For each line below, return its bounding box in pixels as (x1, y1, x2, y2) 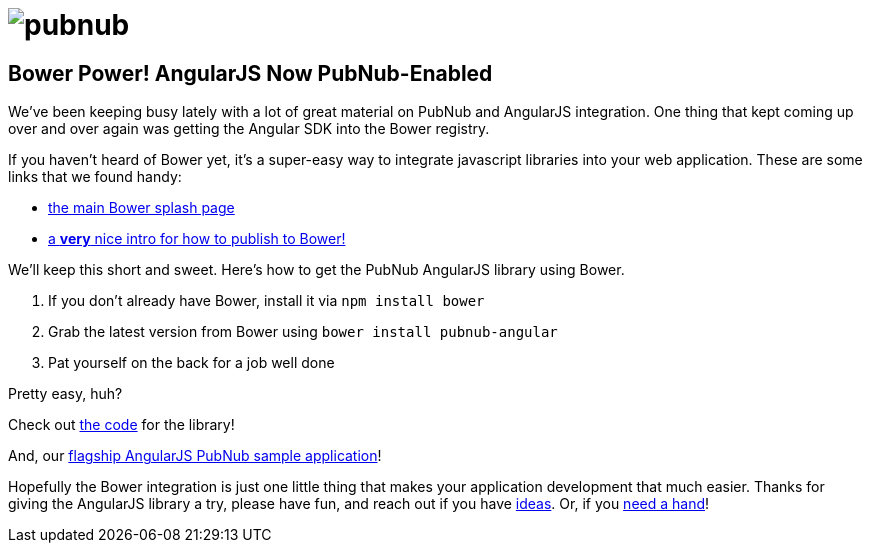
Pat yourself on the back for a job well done (48, 354, 335, 372)
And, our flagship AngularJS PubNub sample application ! (8, 447, 382, 465)
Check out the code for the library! (8, 416, 235, 434)
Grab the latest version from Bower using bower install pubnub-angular (48, 323, 558, 341)
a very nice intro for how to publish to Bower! (48, 230, 346, 248)
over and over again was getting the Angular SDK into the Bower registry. (8, 120, 490, 138)
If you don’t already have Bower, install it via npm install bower (48, 292, 485, 310)
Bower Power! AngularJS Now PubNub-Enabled (8, 60, 493, 86)
